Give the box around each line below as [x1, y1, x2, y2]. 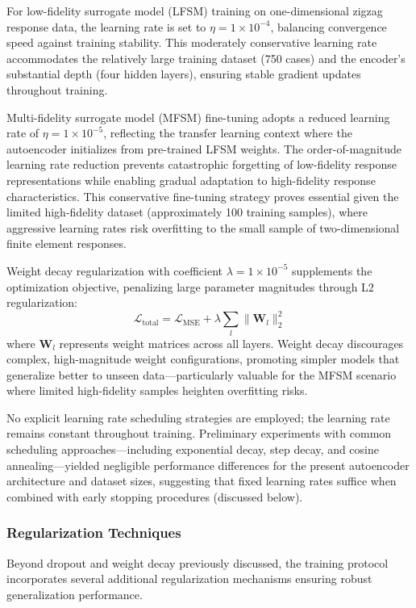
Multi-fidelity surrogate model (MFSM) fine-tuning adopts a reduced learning [6, 108, 390, 125]
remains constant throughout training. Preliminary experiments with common [6, 425, 392, 442]
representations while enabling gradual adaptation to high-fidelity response [6, 171, 376, 188]
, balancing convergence [270, 18, 387, 35]
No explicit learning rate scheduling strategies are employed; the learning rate [6, 409, 390, 426]
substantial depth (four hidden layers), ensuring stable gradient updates [6, 65, 361, 82]
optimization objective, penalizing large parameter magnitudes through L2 [6, 278, 374, 295]
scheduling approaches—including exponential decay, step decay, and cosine [6, 441, 379, 458]
